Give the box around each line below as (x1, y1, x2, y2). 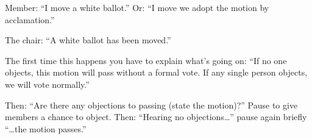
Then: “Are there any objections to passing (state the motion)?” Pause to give (5, 98, 298, 111)
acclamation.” (5, 13, 55, 26)
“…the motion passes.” (5, 122, 87, 135)
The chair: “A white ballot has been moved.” (5, 34, 171, 46)
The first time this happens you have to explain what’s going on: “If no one (5, 54, 287, 66)
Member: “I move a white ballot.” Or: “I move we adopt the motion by (5, 1, 269, 13)
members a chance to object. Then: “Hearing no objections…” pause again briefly (5, 110, 307, 123)
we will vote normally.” (5, 77, 90, 90)
